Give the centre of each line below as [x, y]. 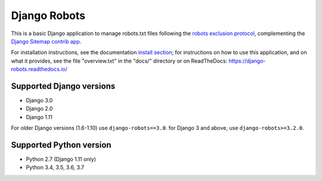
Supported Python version [61, 145]
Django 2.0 [39, 109]
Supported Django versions [63, 86]
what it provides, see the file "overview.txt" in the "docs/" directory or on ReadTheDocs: [119, 61]
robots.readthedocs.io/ [39, 69]
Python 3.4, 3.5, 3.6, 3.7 [55, 167]
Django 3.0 [39, 101]
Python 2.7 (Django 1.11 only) [61, 159]
